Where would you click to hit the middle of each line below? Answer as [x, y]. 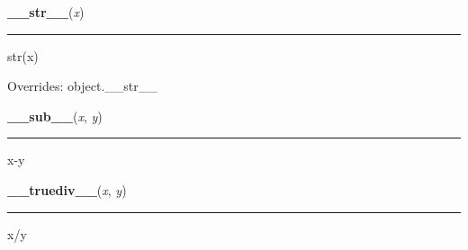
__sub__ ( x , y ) [55, 116]
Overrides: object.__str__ [82, 86]
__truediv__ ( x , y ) [67, 189]
